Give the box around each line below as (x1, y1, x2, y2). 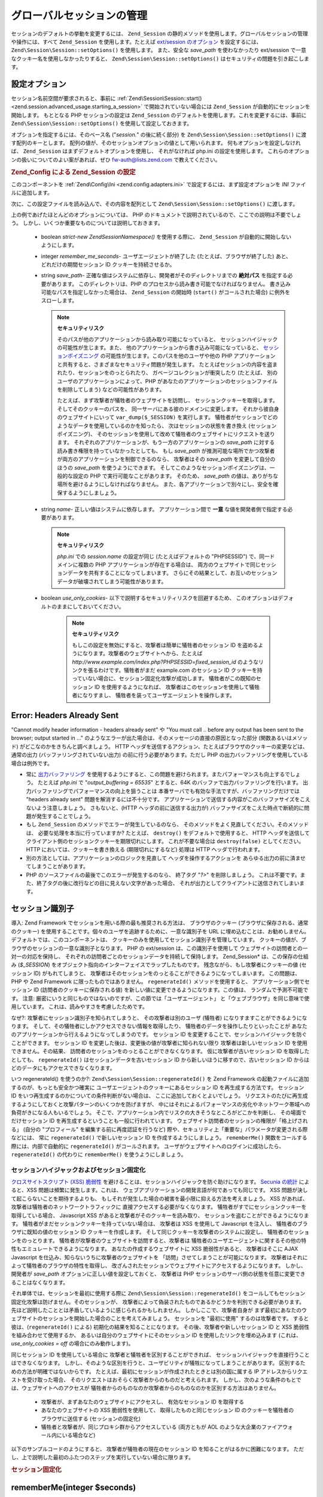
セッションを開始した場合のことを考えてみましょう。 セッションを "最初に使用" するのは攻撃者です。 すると (42, 1315, 309, 1322)
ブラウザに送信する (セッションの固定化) (41, 1415, 141, 1422)
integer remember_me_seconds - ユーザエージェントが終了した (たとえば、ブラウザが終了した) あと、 (41, 252, 291, 260)
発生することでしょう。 (36, 812, 94, 820)
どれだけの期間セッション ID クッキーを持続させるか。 (41, 260, 175, 268)
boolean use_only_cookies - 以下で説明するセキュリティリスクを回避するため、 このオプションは (41, 595, 278, 602)
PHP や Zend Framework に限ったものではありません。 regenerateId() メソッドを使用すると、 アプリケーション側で (11, 978, 305, 985)
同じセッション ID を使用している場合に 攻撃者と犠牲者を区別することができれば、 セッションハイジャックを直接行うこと (11, 1351, 310, 1358)
